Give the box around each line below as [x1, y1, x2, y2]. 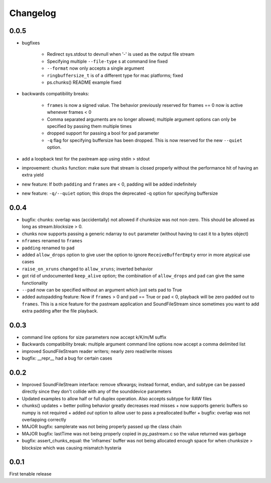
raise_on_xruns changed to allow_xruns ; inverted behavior [22, 266, 153, 272]
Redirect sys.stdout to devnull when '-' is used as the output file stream [47, 51, 195, 57]
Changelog [9, 8, 56, 19]
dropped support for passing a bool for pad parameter [47, 130, 160, 136]
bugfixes [22, 40, 40, 46]
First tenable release [9, 471, 52, 477]
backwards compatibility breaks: [22, 91, 89, 97]
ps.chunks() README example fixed [47, 79, 121, 85]
